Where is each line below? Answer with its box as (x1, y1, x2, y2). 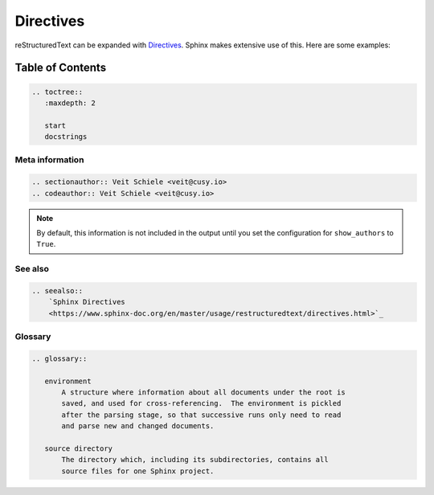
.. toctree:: (31, 87, 84, 96)
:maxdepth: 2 (44, 98, 96, 108)
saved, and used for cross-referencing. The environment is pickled (61, 399, 342, 408)
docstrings (44, 133, 88, 141)
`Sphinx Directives (48, 297, 126, 307)
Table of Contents (14, 61, 107, 75)
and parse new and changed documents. (61, 422, 215, 431)
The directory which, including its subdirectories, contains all (61, 455, 329, 464)
